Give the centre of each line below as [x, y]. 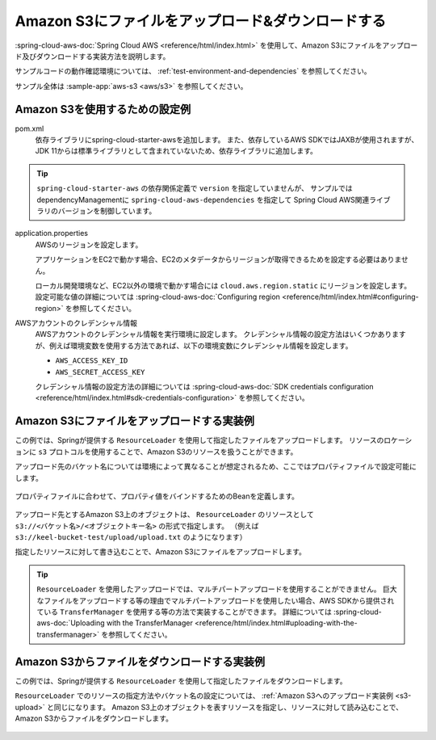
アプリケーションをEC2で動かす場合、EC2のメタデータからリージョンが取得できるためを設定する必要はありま [218, 259]
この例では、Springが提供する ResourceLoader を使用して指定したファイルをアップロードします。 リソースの [199, 440]
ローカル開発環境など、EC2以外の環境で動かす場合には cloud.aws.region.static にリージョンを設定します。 [223, 285]
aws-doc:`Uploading [71, 623]
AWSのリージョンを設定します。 [89, 244]
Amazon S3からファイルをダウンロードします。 [94, 718]
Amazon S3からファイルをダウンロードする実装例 [140, 661]
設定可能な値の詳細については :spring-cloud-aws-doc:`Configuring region [157, 297]
